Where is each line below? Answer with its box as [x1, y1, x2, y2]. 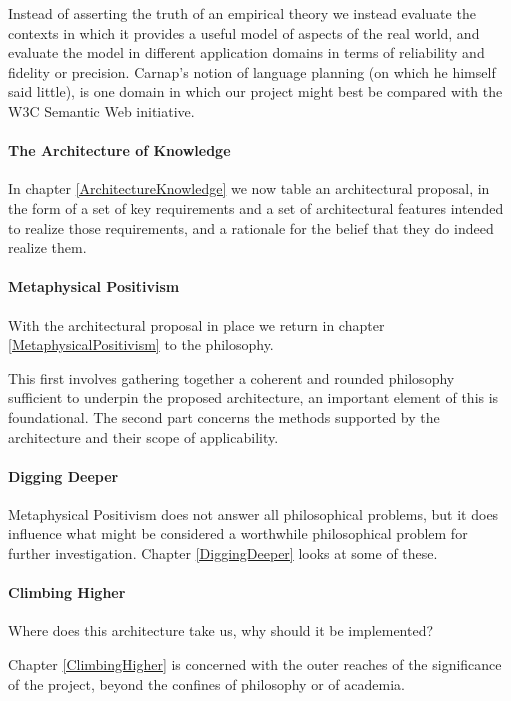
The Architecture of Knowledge [8, 140, 231, 161]
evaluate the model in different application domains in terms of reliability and [8, 42, 485, 63]
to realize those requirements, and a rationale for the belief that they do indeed [8, 217, 494, 238]
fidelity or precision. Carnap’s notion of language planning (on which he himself [8, 61, 496, 82]
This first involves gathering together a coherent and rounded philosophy [8, 367, 455, 388]
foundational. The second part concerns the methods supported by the [8, 406, 440, 427]
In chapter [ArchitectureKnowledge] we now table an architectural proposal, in [8, 178, 490, 199]
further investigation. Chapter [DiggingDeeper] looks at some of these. [8, 543, 438, 564]
